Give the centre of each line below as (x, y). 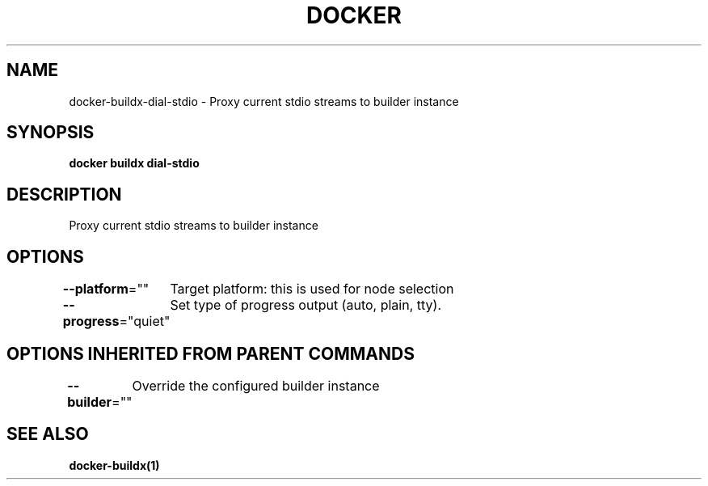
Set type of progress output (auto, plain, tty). (306, 305)
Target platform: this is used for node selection (312, 289)
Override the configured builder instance (256, 385)
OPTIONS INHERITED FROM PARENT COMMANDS (211, 353)
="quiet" (145, 321)
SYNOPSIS (51, 133)
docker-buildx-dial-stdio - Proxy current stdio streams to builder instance (264, 101)
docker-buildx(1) (114, 465)
